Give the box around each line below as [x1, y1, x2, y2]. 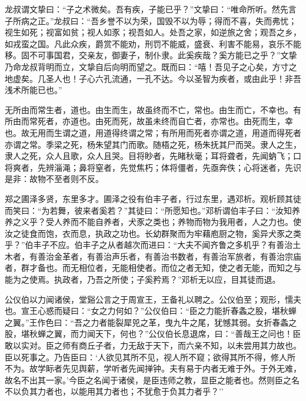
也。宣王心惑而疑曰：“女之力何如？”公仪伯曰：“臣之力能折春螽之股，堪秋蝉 [5, 304, 297, 317]
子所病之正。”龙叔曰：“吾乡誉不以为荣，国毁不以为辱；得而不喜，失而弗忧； [5, 14, 297, 26]
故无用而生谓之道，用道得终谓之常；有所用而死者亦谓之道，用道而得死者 [21, 126, 301, 138]
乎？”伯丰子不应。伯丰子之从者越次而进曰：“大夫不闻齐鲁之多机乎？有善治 [5, 238, 293, 251]
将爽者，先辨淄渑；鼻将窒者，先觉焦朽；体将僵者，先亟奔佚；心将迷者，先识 [5, 161, 301, 173]
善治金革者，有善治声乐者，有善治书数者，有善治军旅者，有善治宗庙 [37, 250, 301, 262]
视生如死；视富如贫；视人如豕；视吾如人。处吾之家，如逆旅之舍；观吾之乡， [5, 26, 301, 38]
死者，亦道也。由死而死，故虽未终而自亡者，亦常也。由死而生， [37, 115, 285, 127]
